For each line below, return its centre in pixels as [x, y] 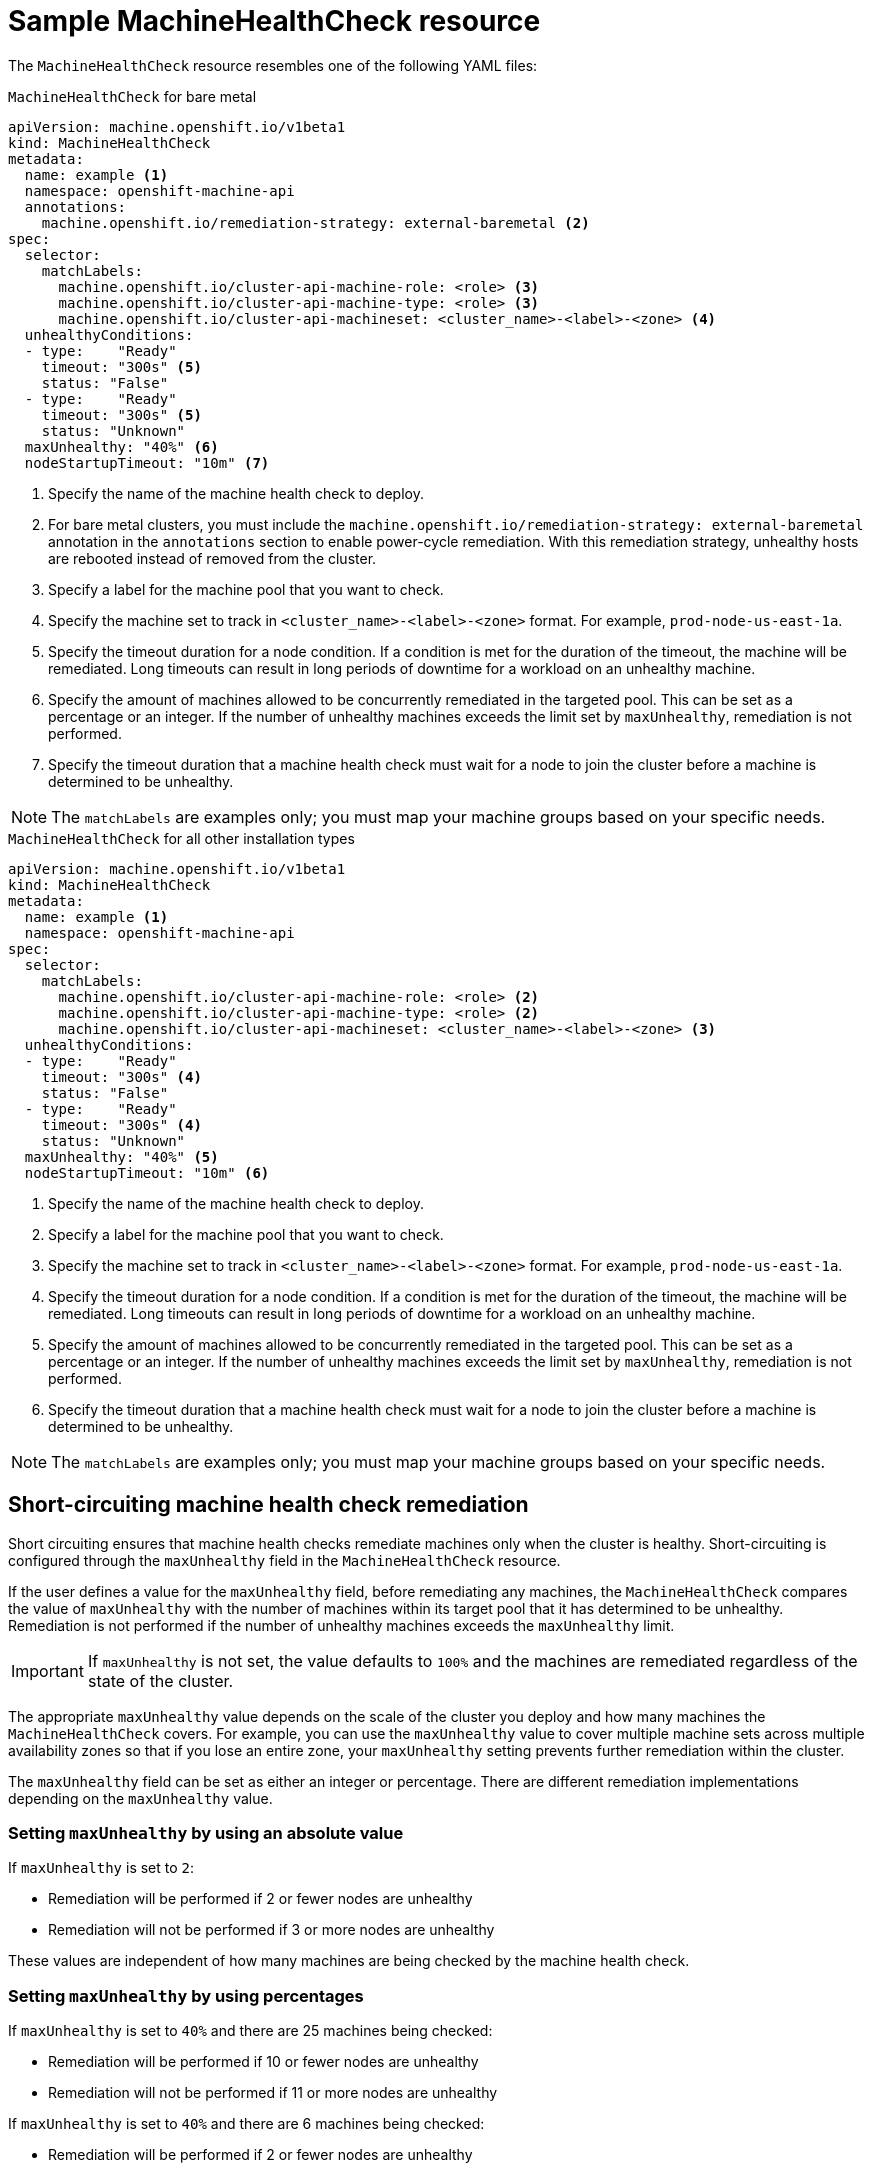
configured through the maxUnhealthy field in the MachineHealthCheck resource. [284, 1560]
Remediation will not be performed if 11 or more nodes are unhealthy [273, 2093]
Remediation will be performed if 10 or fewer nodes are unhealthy [263, 2062]
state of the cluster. [160, 1680]
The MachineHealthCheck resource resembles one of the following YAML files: [273, 65]
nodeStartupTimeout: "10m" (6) [147, 1172]
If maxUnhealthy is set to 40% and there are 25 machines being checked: [250, 2031]
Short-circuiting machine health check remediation [268, 1505]
